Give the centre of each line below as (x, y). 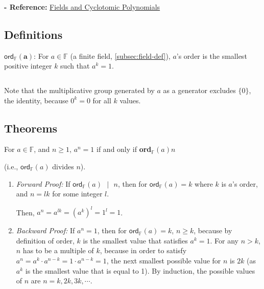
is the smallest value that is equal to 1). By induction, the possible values (140, 270)
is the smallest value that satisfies (135, 240)
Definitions (33, 34)
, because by (213, 230)
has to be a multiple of (58, 250)
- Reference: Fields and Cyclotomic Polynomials (82, 7)
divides (63, 166)
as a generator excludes (199, 90)
